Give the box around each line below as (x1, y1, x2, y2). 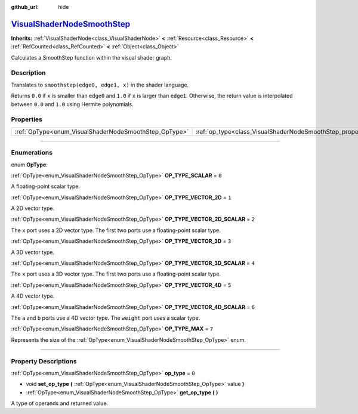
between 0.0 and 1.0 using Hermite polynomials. (11, 100, 134, 107)
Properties (11, 115, 43, 123)
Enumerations (11, 149, 53, 157)
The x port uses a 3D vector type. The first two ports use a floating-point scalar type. (11, 270, 221, 277)
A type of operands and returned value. (11, 400, 109, 407)
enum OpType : (11, 161, 48, 168)
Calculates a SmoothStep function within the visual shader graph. (11, 54, 172, 61)
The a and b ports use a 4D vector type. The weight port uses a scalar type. (11, 314, 200, 322)
